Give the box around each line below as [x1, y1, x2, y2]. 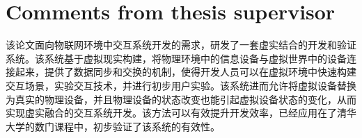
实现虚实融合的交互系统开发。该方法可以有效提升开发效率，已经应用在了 [6, 105, 337, 120]
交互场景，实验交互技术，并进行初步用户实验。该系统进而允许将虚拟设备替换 [6, 78, 356, 92]
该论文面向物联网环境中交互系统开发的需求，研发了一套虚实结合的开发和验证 [6, 37, 356, 52]
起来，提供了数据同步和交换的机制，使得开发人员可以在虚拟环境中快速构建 [15, 64, 356, 79]
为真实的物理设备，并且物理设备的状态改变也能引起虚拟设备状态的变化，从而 [6, 92, 356, 106]
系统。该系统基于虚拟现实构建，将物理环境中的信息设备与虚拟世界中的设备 [6, 51, 347, 65]
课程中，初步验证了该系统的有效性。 [54, 119, 220, 133]
